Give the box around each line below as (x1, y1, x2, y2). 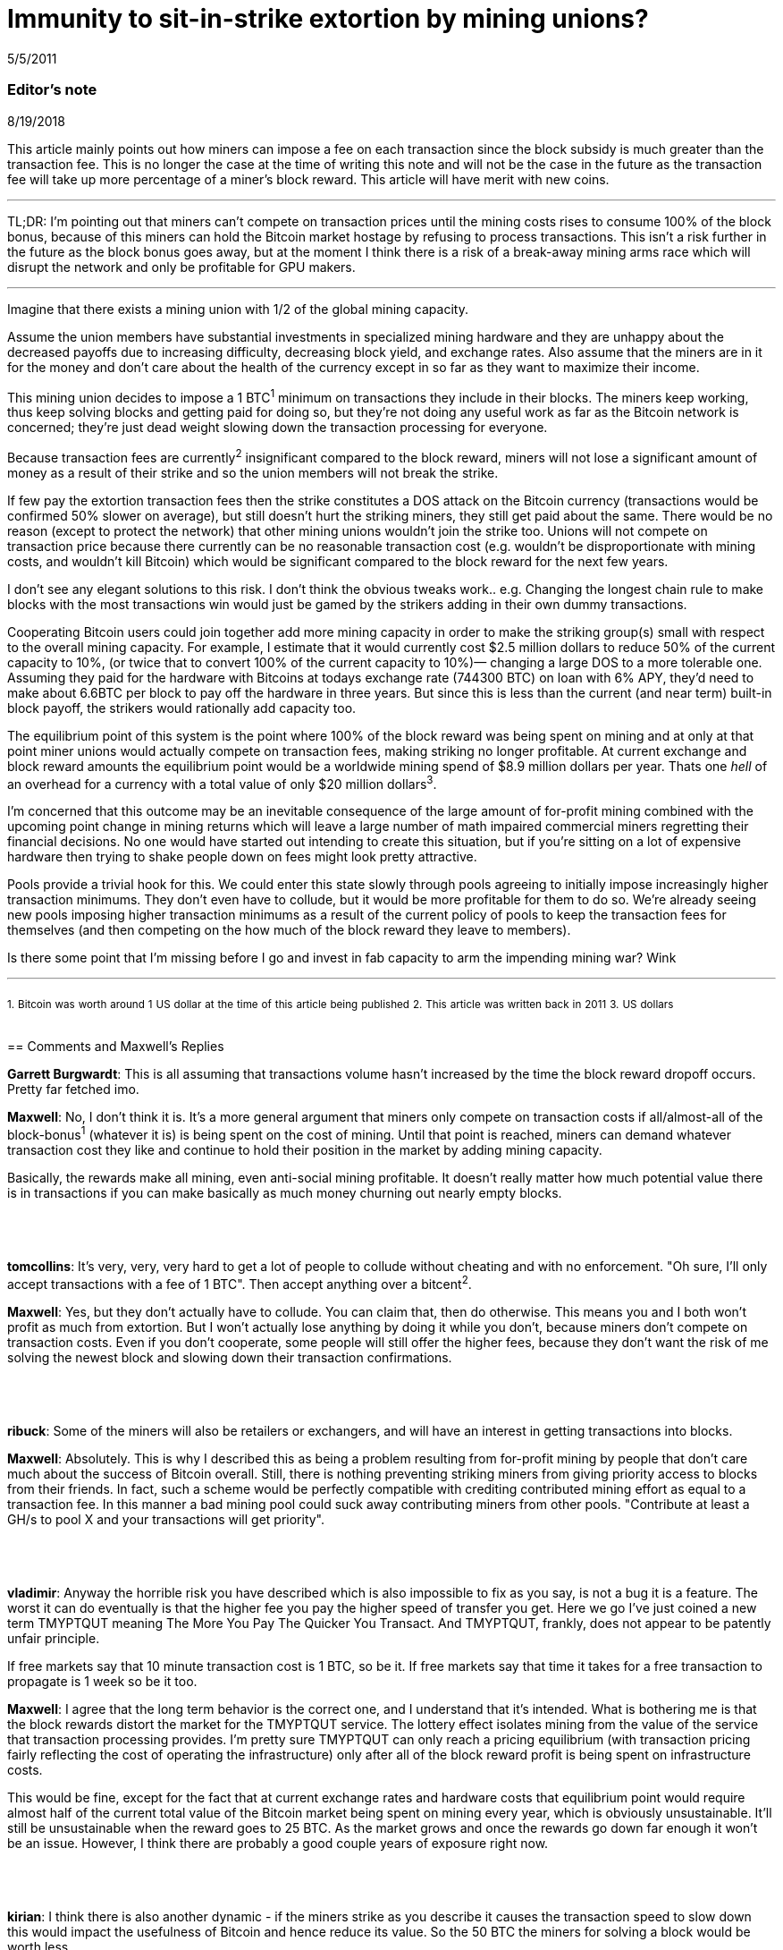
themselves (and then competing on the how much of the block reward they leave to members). (7, 922, 571, 938)
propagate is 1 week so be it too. (7, 1673, 198, 1689)
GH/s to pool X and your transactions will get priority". (7, 1511, 325, 1527)
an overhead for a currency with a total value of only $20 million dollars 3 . (7, 773, 437, 792)
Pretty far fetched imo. (7, 1081, 139, 1098)
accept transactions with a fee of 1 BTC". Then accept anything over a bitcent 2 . (7, 1273, 472, 1292)
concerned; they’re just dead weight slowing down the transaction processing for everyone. (7, 420, 548, 436)
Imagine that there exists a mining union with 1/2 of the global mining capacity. (7, 301, 468, 317)
